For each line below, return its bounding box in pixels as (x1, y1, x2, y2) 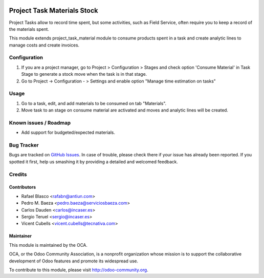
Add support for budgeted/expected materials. (21, 129, 115, 135)
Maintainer (9, 233, 32, 239)
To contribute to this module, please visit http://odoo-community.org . (9, 267, 149, 273)
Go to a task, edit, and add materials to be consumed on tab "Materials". (21, 100, 167, 106)
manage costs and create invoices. (9, 42, 80, 48)
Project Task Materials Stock (9, 6, 98, 15)
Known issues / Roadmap (9, 119, 71, 126)
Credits (9, 171, 27, 178)
